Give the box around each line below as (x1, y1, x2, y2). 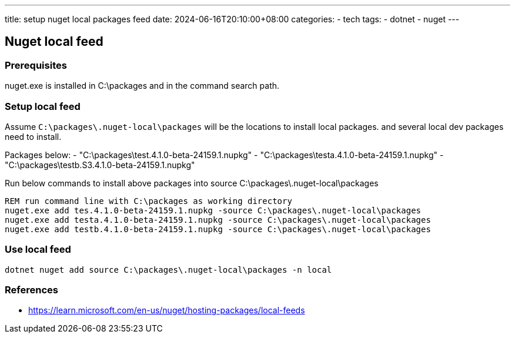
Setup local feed (5, 100, 81, 112)
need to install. (5, 131, 62, 142)
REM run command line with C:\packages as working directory (5, 196, 292, 206)
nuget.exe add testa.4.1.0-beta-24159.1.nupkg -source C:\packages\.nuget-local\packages (5, 215, 431, 225)
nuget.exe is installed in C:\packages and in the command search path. (5, 81, 280, 91)
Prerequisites (5, 59, 67, 71)
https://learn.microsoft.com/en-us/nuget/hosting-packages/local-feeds (28, 305, 305, 316)
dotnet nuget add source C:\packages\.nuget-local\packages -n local (5, 265, 332, 275)
